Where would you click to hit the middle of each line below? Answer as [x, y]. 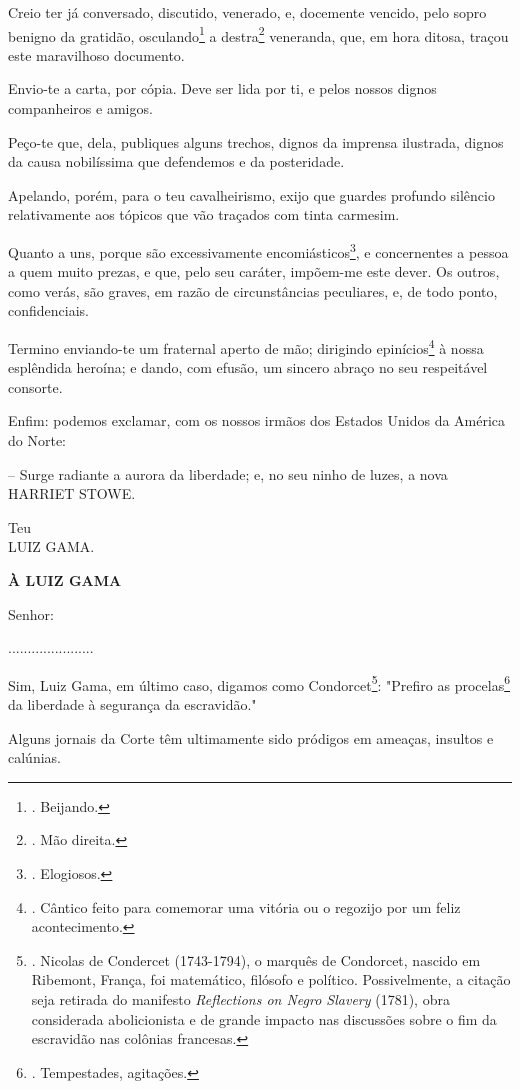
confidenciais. [48, 310]
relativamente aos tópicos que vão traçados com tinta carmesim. [204, 214]
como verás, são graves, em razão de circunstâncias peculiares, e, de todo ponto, [253, 290]
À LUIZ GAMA [65, 580]
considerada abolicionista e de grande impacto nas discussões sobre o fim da [264, 1018]
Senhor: [31, 613]
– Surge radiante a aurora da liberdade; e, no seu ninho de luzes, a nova [228, 473]
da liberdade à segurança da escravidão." [132, 704]
